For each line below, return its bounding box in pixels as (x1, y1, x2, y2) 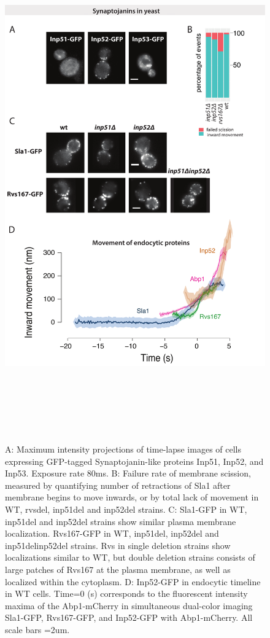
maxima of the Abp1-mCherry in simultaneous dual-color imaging (5, 599, 253, 612)
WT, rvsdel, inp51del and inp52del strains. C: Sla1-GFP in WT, (5, 503, 247, 516)
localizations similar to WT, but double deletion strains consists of (5, 551, 255, 564)
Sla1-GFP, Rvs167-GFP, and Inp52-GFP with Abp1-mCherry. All (5, 611, 253, 624)
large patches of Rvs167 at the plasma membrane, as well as (5, 563, 231, 576)
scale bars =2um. (5, 623, 70, 636)
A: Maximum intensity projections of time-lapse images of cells (5, 443, 241, 456)
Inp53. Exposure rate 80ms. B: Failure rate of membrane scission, (5, 467, 251, 480)
